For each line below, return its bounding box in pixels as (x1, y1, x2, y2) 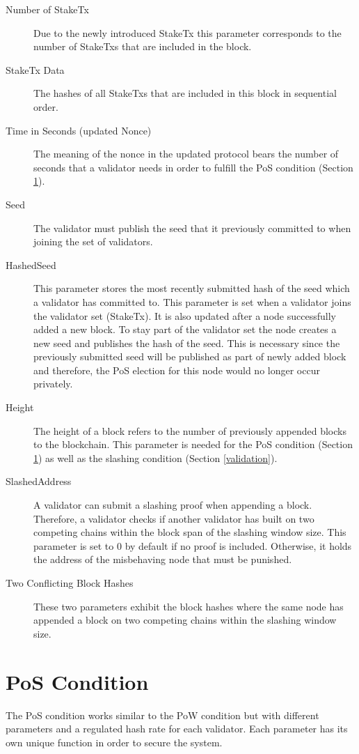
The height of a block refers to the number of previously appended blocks (33, 423, 346, 438)
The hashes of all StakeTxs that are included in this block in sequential (33, 86, 337, 100)
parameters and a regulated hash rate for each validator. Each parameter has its (6, 721, 348, 736)
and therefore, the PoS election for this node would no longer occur (33, 362, 320, 377)
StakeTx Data (6, 62, 65, 77)
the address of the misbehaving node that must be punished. (33, 552, 292, 567)
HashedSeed (6, 257, 56, 272)
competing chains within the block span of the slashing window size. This (33, 525, 346, 539)
